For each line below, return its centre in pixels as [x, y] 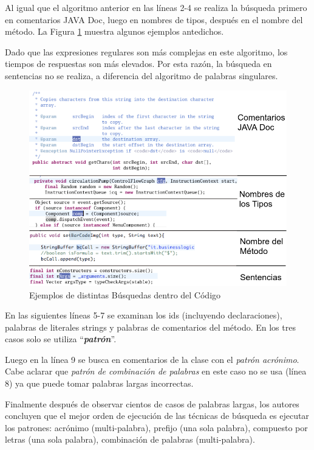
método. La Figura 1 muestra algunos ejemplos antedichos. [114, 31]
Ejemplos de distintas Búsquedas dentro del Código [125, 294]
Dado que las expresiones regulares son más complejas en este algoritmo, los [146, 51]
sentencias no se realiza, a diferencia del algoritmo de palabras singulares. [142, 75]
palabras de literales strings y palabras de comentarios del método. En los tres [150, 327]
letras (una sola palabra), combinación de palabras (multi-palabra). [130, 439]
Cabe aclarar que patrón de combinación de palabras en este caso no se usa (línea [156, 371]
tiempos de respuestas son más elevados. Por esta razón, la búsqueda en [138, 64]
